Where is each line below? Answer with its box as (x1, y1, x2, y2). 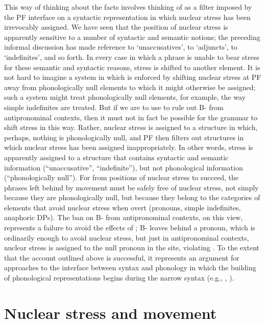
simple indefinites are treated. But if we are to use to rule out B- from (4, 101, 224, 112)
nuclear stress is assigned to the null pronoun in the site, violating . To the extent (4, 242, 259, 253)
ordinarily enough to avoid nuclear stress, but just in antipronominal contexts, (4, 232, 249, 243)
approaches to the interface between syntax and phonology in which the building (4, 262, 256, 273)
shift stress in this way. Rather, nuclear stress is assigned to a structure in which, (4, 122, 258, 133)
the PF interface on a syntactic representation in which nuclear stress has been (4, 11, 251, 22)
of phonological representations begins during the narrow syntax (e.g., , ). (4, 272, 234, 283)
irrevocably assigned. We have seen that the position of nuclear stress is (4, 21, 228, 32)
